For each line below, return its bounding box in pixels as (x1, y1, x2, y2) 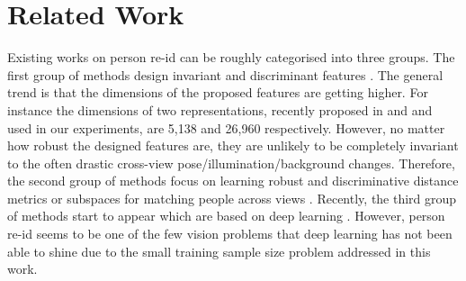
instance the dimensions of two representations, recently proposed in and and (7, 100, 433, 119)
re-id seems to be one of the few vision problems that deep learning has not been (7, 224, 453, 243)
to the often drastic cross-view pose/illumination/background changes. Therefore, (7, 153, 455, 172)
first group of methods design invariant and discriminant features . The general (7, 65, 444, 84)
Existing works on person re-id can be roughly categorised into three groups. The (7, 48, 455, 67)
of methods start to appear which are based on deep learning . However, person (7, 206, 445, 225)
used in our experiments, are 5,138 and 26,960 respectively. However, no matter (7, 118, 445, 137)
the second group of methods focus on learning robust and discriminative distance (7, 171, 459, 190)
